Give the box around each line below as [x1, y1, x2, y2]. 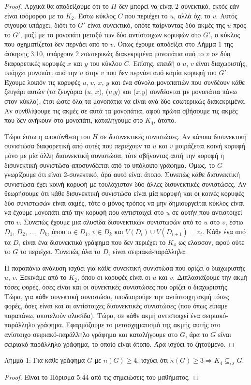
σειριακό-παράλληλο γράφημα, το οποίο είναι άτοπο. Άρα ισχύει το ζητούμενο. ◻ [4, 338, 235, 349]
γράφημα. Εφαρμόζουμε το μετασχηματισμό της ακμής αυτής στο [37, 320, 221, 330]
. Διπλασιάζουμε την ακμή [173, 272, 248, 282]
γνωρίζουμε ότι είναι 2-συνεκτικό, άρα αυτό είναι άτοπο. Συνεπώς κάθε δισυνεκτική [4, 169, 240, 179]
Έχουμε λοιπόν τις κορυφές [4, 77, 80, 87]
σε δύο [211, 48, 231, 58]
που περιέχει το [125, 10, 168, 20]
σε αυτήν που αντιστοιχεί [172, 207, 242, 217]
